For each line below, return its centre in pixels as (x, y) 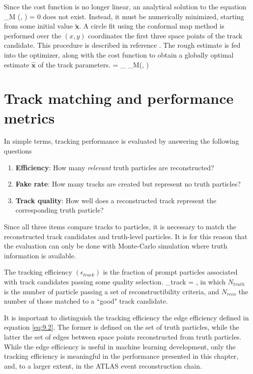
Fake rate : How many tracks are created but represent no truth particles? (128, 184)
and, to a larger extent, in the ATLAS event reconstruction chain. (103, 365)
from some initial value (39, 26)
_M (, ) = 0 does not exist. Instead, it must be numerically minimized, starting (124, 16)
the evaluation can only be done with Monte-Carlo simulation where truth (116, 246)
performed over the (33, 35)
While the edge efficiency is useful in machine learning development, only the (120, 346)
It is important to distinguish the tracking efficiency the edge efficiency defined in (126, 317)
